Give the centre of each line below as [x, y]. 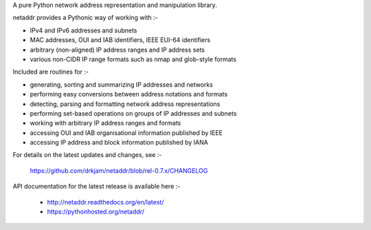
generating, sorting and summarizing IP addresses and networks [121, 84]
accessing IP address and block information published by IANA [119, 143]
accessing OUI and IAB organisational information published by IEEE [126, 133]
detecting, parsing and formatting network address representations [125, 104]
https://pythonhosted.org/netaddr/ [95, 212]
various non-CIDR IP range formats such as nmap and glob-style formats [133, 59]
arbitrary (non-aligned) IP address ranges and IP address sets [117, 50]
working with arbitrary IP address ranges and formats [105, 123]
